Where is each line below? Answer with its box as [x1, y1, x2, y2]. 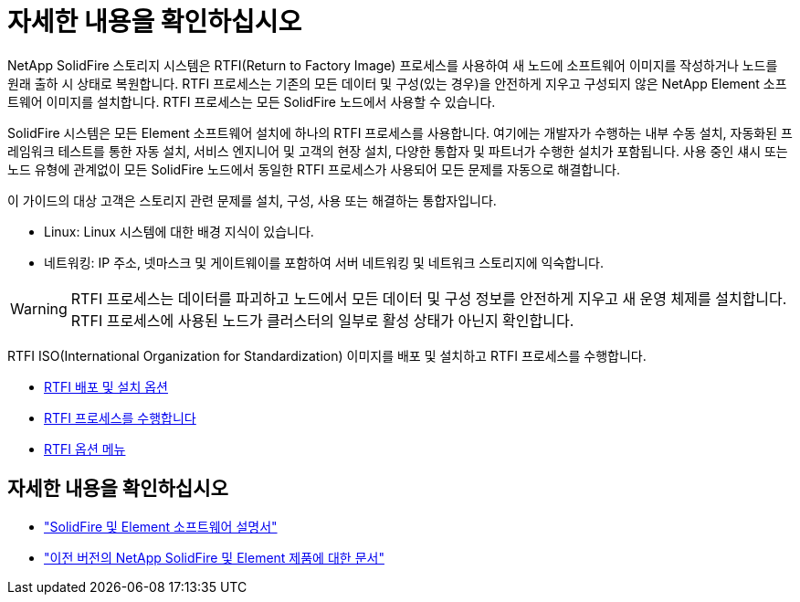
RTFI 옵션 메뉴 [44, 440, 126, 457]
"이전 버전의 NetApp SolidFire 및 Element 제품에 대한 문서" [44, 549, 384, 565]
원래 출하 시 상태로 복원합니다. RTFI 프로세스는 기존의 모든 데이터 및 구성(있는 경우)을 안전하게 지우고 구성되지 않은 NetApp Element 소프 [7, 75, 787, 91]
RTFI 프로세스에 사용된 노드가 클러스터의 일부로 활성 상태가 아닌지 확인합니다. [70, 311, 574, 330]
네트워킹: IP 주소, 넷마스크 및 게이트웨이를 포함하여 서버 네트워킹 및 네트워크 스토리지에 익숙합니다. [44, 254, 605, 270]
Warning [10, 299, 68, 318]
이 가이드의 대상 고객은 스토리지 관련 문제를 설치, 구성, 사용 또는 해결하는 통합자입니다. [7, 192, 497, 208]
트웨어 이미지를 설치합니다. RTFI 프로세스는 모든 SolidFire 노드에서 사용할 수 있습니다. [7, 93, 496, 110]
